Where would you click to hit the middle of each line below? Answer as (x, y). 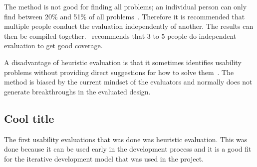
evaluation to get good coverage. (53, 45)
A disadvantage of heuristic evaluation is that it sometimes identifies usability (123, 62)
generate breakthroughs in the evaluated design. (77, 91)
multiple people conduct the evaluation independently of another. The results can (129, 26)
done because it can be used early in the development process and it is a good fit (128, 149)
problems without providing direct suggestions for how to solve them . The (119, 72)
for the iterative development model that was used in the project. (104, 158)
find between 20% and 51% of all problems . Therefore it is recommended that (125, 16)
